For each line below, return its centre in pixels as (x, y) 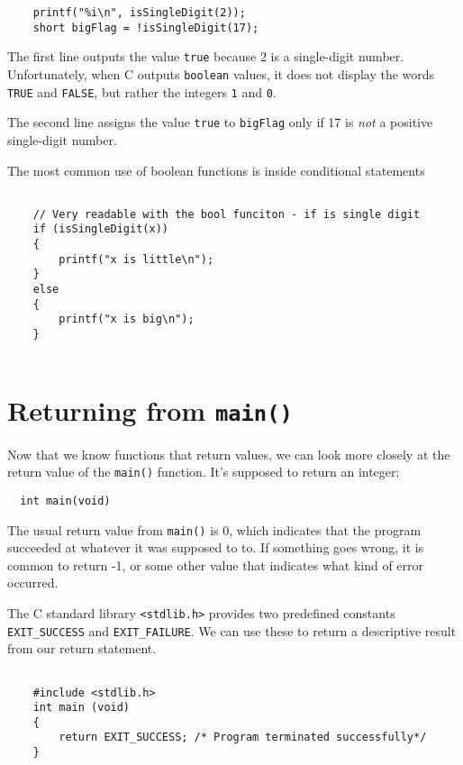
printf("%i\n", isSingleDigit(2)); (139, 13)
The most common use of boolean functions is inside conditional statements (216, 170)
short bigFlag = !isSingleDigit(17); (146, 27)
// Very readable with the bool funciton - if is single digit (227, 214)
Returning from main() (150, 410)
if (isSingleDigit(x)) (100, 229)
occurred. (33, 583)
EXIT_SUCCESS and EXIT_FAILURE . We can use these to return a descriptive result (232, 630)
